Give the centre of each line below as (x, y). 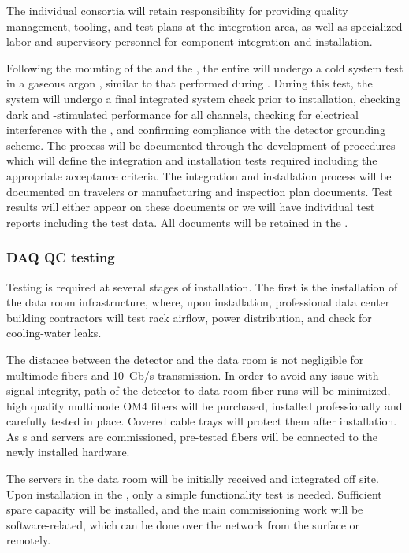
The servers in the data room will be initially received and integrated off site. (193, 479)
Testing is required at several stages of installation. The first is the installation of (202, 286)
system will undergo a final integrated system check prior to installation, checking (204, 98)
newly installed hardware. (68, 452)
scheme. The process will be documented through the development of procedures (201, 145)
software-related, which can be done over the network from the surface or (183, 524)
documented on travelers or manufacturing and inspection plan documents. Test (200, 191)
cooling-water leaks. (54, 333)
